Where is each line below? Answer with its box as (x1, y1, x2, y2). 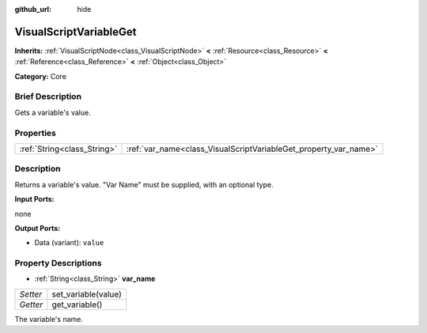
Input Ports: (14, 195, 55, 204)
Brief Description (14, 91, 82, 102)
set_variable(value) (51, 289, 122, 300)
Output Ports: (14, 223, 61, 233)
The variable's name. (14, 314, 83, 324)
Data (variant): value (34, 238, 104, 248)
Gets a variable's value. (14, 108, 91, 117)
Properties (14, 127, 57, 138)
